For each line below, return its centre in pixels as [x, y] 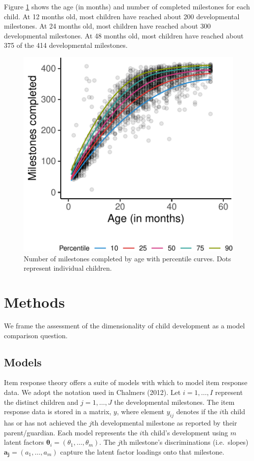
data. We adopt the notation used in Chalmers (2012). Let [92, 392]
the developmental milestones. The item [174, 402]
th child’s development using [185, 432]
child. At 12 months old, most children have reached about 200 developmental [122, 16]
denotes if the [197, 411]
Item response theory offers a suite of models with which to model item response [126, 382]
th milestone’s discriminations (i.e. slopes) [184, 442]
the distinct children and [41, 402]
